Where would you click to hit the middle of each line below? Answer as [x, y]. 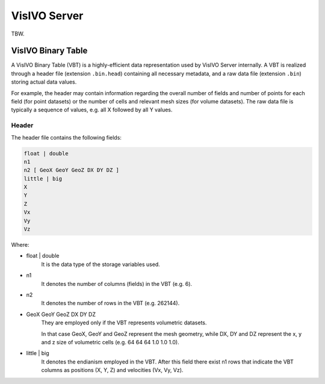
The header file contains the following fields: [66, 137]
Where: [20, 245]
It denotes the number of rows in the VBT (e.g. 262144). [110, 303]
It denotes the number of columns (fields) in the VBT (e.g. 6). [117, 283]
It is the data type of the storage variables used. [101, 264]
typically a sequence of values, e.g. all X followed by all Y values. [92, 110]
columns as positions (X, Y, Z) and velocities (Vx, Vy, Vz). [112, 370]
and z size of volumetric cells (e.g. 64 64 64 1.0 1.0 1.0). [110, 342]
